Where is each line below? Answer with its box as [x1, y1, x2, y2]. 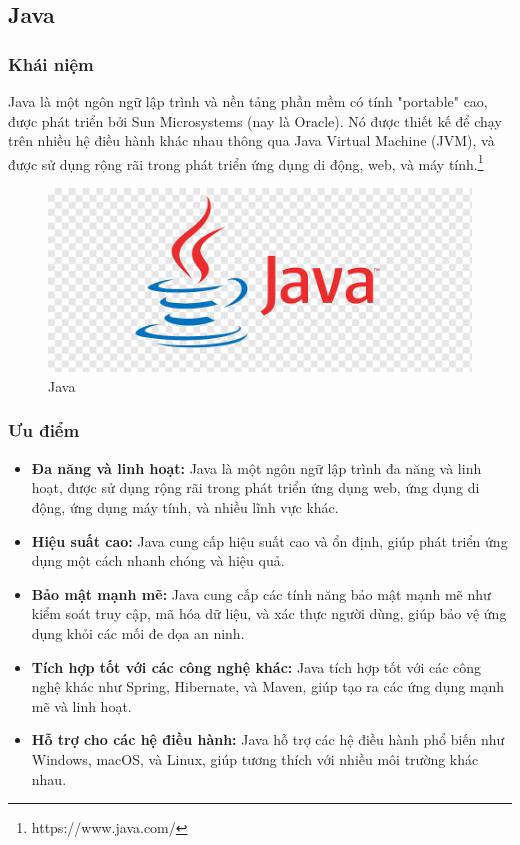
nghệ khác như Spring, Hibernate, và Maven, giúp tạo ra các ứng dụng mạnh [31, 676, 505, 697]
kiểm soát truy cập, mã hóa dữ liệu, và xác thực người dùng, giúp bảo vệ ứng [31, 603, 507, 624]
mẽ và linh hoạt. [31, 695, 132, 716]
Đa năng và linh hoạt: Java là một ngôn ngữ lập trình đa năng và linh [31, 457, 482, 478]
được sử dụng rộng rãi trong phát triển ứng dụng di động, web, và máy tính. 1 [8, 150, 484, 174]
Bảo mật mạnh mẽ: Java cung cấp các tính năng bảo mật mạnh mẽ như [31, 583, 491, 604]
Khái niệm [8, 51, 94, 76]
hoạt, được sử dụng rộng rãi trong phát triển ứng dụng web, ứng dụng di [31, 477, 480, 498]
